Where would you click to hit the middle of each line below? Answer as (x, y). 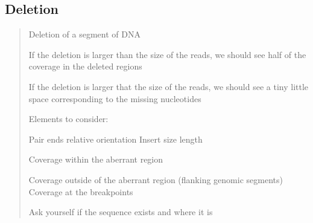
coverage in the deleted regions (85, 66)
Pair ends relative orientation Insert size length (115, 139)
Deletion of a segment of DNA (84, 34)
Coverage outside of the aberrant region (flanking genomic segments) (156, 179)
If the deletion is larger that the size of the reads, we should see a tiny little (169, 86)
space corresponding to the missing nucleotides (115, 98)
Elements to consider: (68, 119)
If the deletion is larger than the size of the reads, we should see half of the (167, 54)
